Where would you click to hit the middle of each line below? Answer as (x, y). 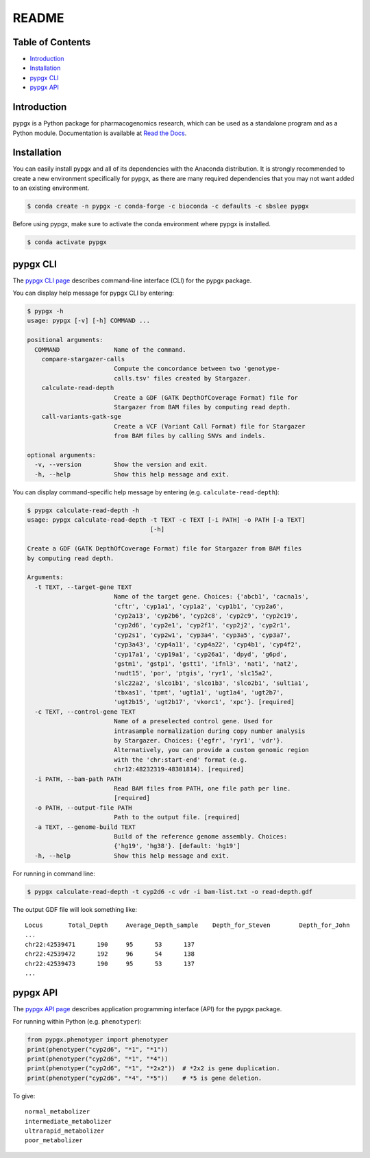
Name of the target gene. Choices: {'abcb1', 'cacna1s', (211, 597)
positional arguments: (65, 340)
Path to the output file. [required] (177, 817)
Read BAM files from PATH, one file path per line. (202, 788)
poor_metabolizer (54, 1141)
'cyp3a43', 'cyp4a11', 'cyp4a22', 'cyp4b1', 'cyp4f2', (208, 645)
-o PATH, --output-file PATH (84, 808)
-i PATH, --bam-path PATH (78, 779)
